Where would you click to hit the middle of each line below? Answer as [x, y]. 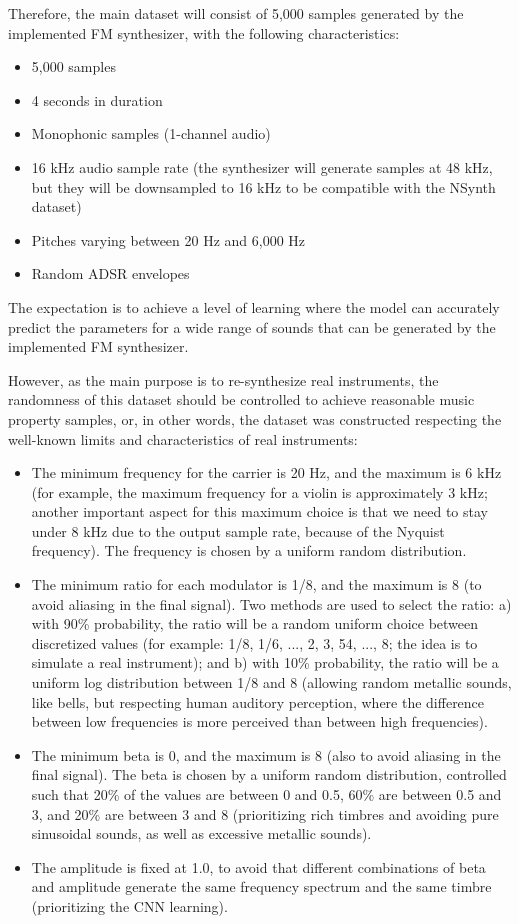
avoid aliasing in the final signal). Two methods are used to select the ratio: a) [271, 603]
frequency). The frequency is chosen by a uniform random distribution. [249, 550]
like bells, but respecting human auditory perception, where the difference [258, 701]
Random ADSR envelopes [110, 273]
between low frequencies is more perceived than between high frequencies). [259, 721]
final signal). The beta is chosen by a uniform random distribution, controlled [269, 774]
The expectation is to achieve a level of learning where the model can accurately [254, 306]
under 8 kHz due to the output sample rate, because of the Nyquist [238, 530]
